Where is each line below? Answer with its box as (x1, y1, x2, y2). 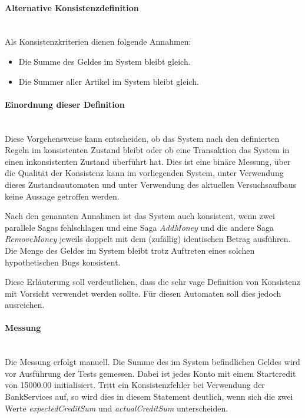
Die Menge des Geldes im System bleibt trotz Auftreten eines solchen (5, 244, 255, 256)
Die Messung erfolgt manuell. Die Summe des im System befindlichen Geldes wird (5, 356, 300, 368)
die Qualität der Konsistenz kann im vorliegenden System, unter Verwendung (5, 167, 284, 179)
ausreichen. (5, 298, 45, 311)
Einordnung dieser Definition (5, 98, 125, 110)
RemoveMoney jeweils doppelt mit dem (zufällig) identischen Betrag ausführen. (5, 233, 291, 245)
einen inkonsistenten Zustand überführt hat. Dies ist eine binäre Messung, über (5, 155, 291, 167)
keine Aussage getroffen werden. (5, 190, 120, 202)
